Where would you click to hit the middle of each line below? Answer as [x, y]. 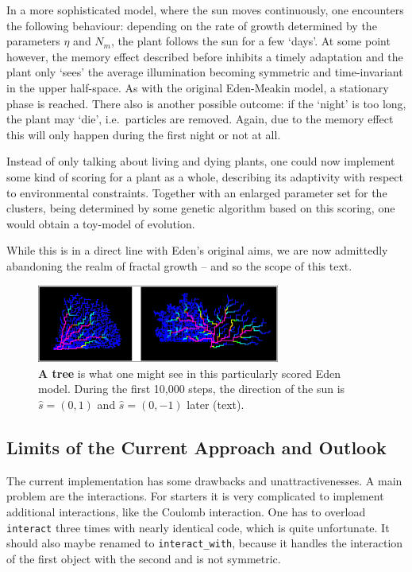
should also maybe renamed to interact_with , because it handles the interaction [205, 543]
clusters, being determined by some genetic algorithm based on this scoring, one [201, 208]
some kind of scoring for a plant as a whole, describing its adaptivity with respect [205, 176]
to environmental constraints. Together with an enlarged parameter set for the [197, 192]
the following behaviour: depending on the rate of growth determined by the [192, 25]
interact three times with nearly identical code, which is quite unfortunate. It [198, 527]
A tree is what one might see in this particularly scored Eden [190, 373]
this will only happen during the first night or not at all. [144, 134]
